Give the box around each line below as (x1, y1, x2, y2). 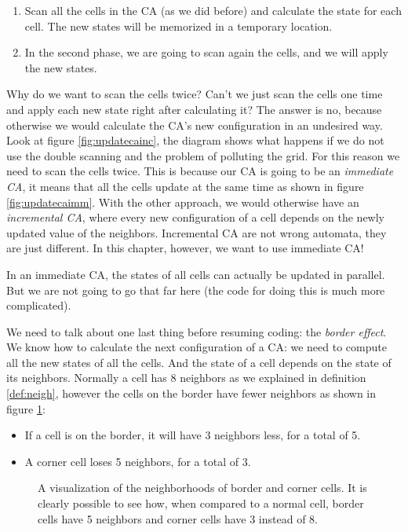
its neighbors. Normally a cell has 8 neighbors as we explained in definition (6, 369, 366, 386)
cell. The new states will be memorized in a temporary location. (24, 17, 333, 34)
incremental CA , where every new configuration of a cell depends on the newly (6, 209, 385, 226)
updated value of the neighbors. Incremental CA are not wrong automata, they (6, 224, 387, 240)
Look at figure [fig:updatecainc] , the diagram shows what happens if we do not (6, 132, 384, 149)
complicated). (6, 297, 71, 314)
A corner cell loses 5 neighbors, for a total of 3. (24, 453, 251, 469)
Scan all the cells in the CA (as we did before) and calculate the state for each (24, 2, 402, 18)
